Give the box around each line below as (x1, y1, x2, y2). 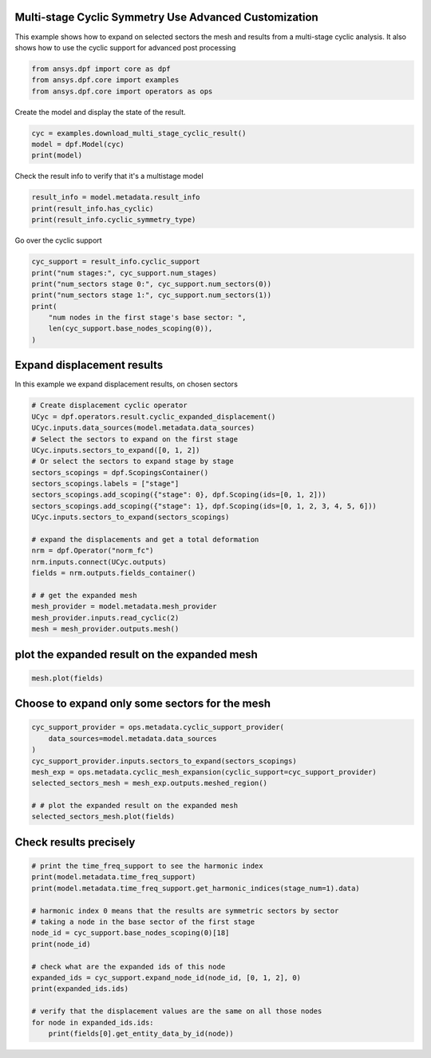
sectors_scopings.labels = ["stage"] (31, 479, 180, 489)
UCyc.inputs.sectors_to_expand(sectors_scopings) (31, 513, 230, 522)
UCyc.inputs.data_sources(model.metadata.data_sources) (31, 423, 255, 433)
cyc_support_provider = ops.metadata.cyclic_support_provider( (31, 723, 285, 732)
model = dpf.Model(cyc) (31, 140, 125, 149)
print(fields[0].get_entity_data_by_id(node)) (48, 1028, 235, 1038)
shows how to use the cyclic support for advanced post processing (14, 42, 236, 52)
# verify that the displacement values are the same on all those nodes (31, 1007, 322, 1016)
